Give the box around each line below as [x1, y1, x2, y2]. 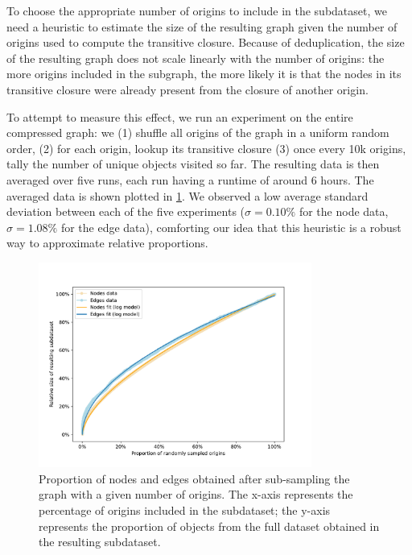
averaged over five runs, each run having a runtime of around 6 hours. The [6, 171, 374, 188]
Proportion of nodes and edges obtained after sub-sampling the [39, 470, 350, 487]
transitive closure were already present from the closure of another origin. [6, 81, 369, 97]
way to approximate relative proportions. [6, 234, 208, 251]
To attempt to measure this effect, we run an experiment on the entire [6, 108, 353, 125]
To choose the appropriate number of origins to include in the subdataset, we [6, 2, 387, 19]
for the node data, [299, 203, 389, 220]
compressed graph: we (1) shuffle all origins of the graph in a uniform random [6, 124, 389, 141]
